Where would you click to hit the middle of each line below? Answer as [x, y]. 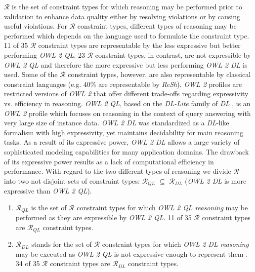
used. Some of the [31, 74]
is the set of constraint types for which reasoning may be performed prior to [127, 6]
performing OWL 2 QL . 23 [45, 55]
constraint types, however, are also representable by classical [159, 74]
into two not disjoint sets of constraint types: [72, 180]
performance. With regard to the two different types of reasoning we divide [118, 171]
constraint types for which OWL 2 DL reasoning [175, 244]
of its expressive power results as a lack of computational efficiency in [109, 161]
